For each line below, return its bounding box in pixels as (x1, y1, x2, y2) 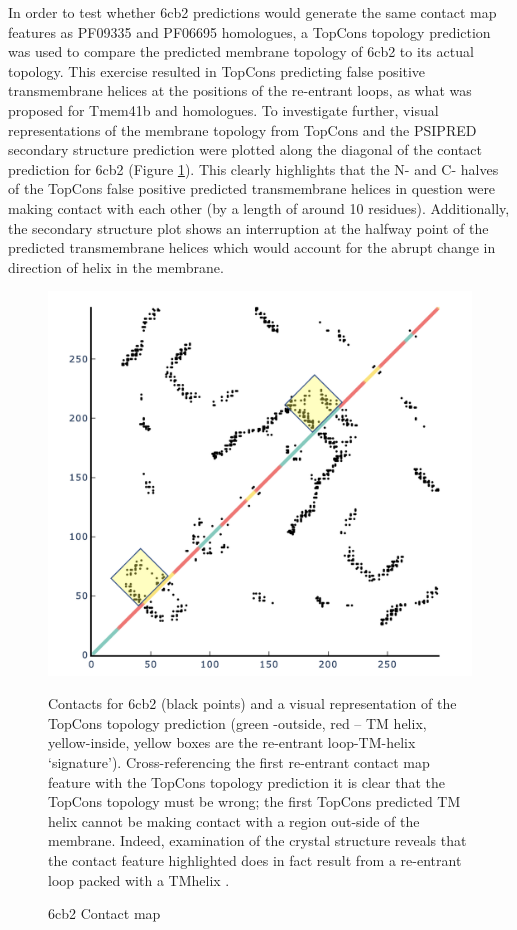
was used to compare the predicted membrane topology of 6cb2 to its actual (8, 41, 474, 62)
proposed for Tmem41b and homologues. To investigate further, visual (8, 99, 439, 120)
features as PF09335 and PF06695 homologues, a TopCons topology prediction (8, 21, 491, 42)
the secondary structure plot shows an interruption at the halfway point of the (8, 217, 489, 238)
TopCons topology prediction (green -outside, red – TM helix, (48, 712, 427, 733)
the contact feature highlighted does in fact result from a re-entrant (48, 849, 462, 870)
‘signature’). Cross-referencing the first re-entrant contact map (48, 751, 430, 772)
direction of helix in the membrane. (8, 256, 224, 277)
